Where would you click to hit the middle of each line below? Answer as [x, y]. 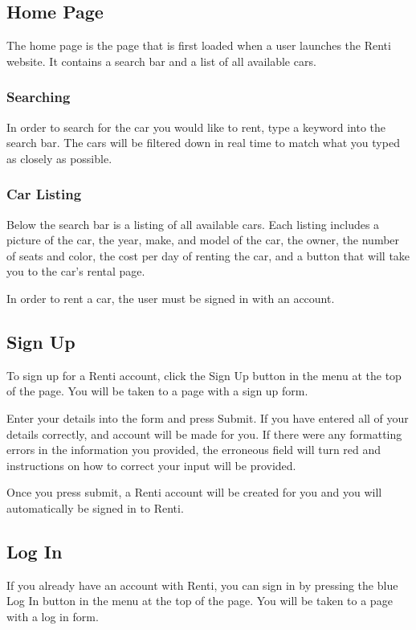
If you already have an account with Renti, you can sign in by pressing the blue [202, 585]
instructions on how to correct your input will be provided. [151, 465]
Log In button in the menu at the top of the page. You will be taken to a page [200, 601]
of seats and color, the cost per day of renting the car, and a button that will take [208, 255]
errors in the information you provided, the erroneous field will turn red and [194, 450]
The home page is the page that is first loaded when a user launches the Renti [199, 45]
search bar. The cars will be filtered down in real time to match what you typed [203, 143]
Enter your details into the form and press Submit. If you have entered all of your [208, 417]
